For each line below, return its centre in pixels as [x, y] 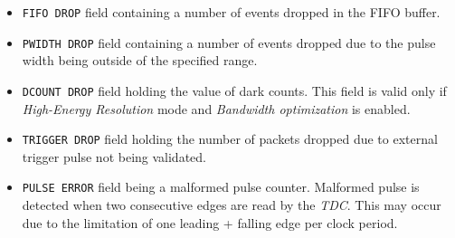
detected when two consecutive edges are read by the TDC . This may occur [232, 205]
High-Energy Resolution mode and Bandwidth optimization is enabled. [216, 108]
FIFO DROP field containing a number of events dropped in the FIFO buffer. [231, 12]
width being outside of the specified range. [140, 60]
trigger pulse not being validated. [114, 156]
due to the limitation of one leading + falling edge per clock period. [210, 222]
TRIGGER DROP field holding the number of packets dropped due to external [230, 139]
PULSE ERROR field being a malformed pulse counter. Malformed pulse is [221, 187]
